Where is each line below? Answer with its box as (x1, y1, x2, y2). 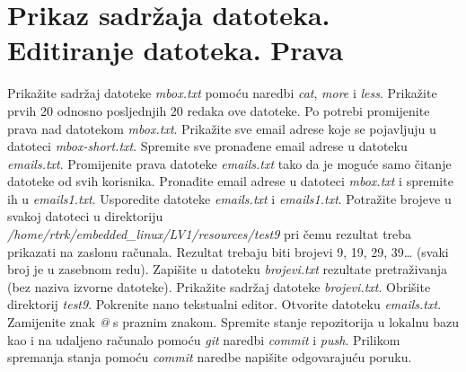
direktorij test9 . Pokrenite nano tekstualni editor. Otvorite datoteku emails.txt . (7, 295, 442, 314)
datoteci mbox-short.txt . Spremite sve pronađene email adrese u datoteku (7, 137, 408, 155)
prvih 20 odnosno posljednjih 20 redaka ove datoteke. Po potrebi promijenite (7, 101, 430, 120)
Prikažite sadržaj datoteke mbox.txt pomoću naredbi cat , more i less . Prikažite (7, 84, 437, 102)
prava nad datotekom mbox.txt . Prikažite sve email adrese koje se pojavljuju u (7, 119, 436, 137)
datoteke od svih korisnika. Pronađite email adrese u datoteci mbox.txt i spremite (7, 172, 453, 190)
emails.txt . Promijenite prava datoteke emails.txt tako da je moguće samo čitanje (7, 154, 452, 173)
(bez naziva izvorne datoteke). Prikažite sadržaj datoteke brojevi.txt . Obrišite (7, 277, 431, 296)
